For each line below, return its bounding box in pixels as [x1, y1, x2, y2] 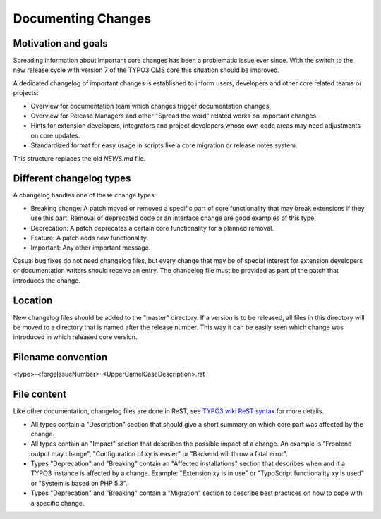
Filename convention [13, 351, 108, 363]
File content [13, 389, 67, 401]
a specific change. [30, 499, 85, 507]
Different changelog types [13, 173, 131, 185]
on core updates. [30, 131, 80, 140]
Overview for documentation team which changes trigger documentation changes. [30, 102, 272, 110]
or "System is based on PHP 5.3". [30, 479, 128, 487]
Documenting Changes [13, 11, 152, 26]
